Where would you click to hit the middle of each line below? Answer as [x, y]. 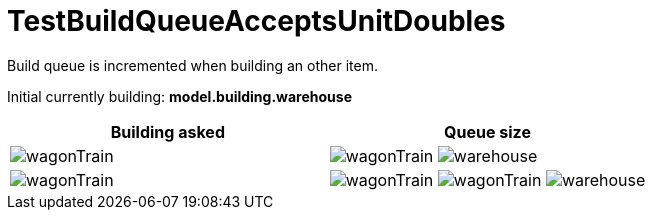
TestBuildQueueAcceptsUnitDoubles [256, 21]
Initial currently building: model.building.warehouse [179, 96]
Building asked [167, 131]
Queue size [487, 131]
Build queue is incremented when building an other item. [192, 65]
